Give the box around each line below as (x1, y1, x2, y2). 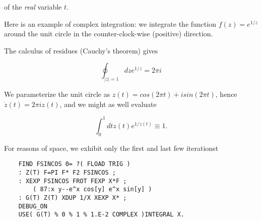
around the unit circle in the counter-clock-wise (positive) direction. (4, 28, 213, 39)
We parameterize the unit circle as (4, 89, 110, 99)
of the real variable (4, 2, 62, 12)
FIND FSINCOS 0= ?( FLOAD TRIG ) (18, 160, 130, 168)
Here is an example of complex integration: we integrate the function (4, 18, 216, 29)
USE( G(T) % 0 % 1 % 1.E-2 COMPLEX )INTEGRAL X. (18, 211, 184, 218)
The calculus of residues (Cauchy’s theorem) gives (4, 45, 158, 56)
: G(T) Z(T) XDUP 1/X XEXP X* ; (18, 194, 127, 201)
